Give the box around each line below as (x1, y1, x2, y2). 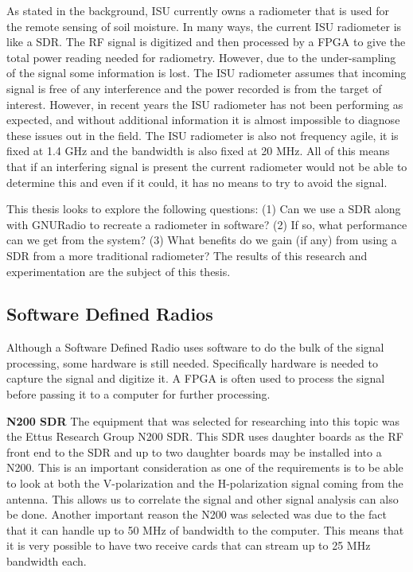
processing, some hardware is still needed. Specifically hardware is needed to (6, 354, 378, 371)
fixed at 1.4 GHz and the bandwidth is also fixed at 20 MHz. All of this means (6, 142, 390, 159)
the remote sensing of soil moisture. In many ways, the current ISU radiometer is (6, 18, 402, 34)
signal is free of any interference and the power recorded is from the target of (6, 80, 382, 96)
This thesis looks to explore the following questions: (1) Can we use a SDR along (6, 200, 401, 217)
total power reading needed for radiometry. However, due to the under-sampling (6, 49, 396, 65)
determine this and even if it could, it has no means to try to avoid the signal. (6, 173, 388, 190)
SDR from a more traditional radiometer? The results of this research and (6, 247, 368, 263)
